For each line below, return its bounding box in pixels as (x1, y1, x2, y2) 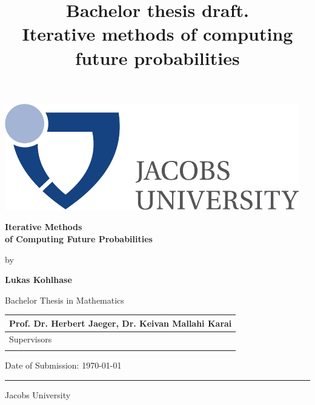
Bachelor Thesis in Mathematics (5, 293, 124, 306)
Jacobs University (5, 388, 71, 401)
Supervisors (9, 332, 52, 345)
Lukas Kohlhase (5, 273, 72, 286)
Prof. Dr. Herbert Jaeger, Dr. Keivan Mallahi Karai (9, 316, 232, 329)
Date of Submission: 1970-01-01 (5, 359, 122, 371)
